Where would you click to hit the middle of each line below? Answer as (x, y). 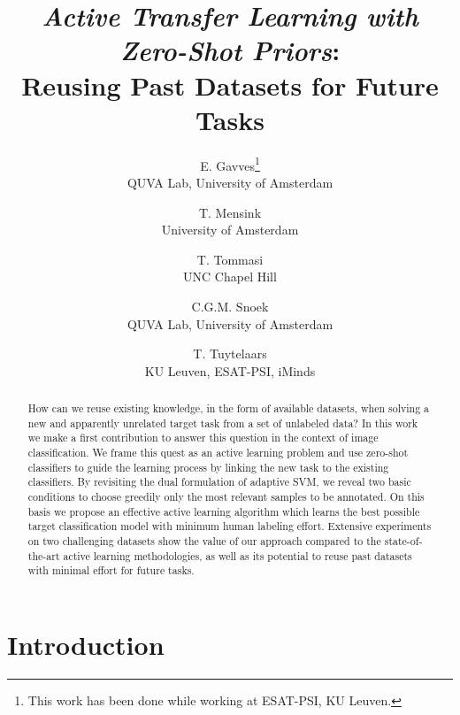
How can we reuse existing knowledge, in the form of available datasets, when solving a (228, 408)
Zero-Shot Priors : (230, 50)
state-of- (403, 540)
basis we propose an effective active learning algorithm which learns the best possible (224, 511)
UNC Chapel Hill (230, 277)
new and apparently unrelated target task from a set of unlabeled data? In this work (223, 423)
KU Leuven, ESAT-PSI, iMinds (230, 370)
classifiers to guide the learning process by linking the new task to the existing (208, 467)
